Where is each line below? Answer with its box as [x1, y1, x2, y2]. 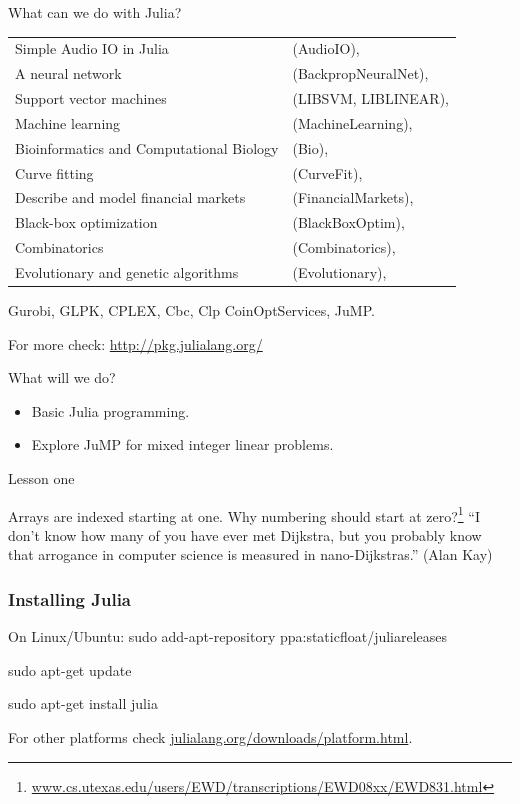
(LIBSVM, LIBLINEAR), [292, 88, 449, 109]
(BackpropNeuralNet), [292, 63, 429, 84]
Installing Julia [8, 586, 132, 611]
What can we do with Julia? [8, 2, 182, 22]
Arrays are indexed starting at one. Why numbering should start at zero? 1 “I [8, 502, 480, 526]
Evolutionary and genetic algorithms [15, 261, 239, 282]
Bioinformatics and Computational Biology [15, 137, 279, 158]
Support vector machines [15, 88, 167, 109]
